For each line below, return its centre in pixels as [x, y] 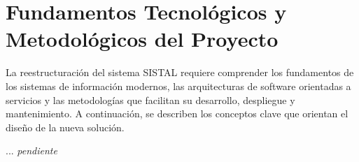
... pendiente [31, 150]
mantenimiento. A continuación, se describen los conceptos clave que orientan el [177, 113]
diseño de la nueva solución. [65, 127]
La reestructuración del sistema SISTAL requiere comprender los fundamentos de [180, 72]
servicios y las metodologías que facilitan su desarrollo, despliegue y [150, 100]
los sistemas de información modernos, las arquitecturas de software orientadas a [178, 86]
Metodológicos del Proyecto [142, 39]
